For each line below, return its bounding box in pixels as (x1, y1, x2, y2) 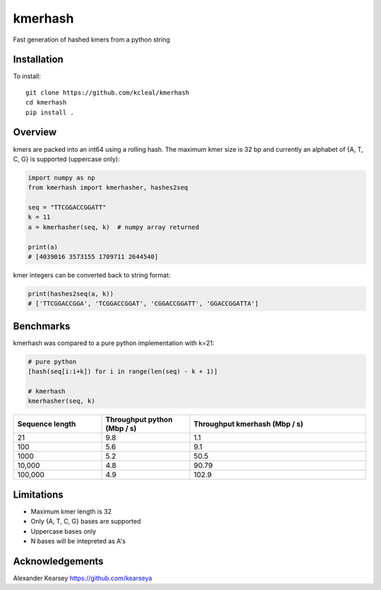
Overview (13, 126, 57, 138)
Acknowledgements (13, 555, 104, 567)
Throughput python (105, 415, 173, 425)
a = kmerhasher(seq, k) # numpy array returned (28, 223, 200, 231)
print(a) (28, 243, 59, 251)
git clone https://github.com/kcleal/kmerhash (25, 88, 190, 97)
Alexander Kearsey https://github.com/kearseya (13, 574, 152, 582)
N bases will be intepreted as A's (30, 537, 126, 546)
